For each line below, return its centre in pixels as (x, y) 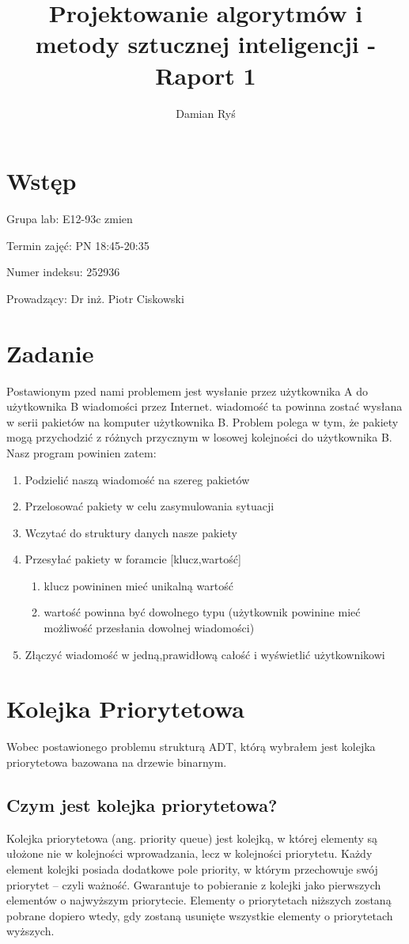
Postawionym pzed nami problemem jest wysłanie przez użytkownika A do (187, 390)
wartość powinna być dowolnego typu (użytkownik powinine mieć (202, 612)
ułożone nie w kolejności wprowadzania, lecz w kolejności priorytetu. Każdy (189, 853)
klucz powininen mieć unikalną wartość (138, 585)
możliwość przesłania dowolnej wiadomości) (149, 628)
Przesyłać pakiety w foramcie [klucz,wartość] (133, 559)
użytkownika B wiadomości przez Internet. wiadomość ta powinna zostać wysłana (204, 406)
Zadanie (50, 353)
